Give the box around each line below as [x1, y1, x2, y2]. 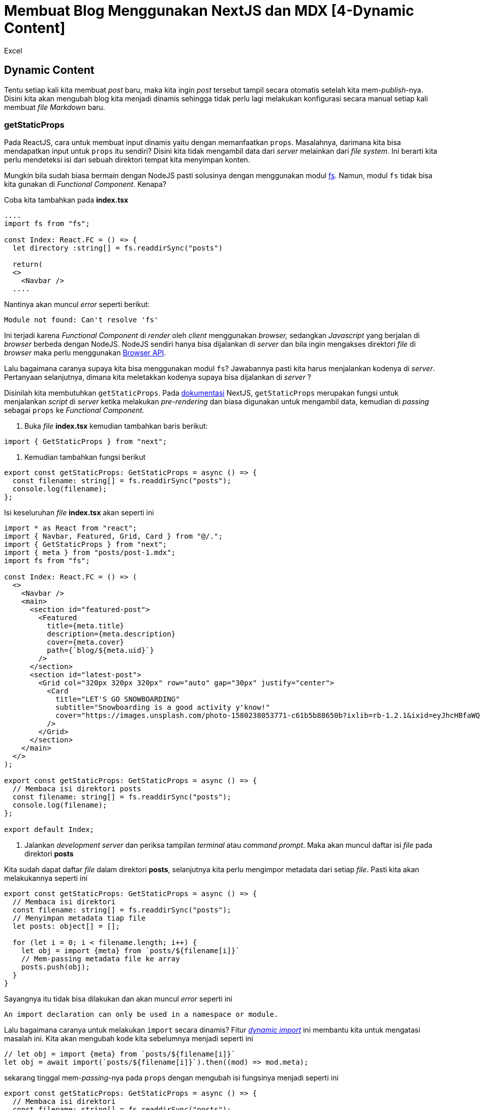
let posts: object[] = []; [12, 922, 120, 931]
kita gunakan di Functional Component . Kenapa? [4, 180, 167, 189]
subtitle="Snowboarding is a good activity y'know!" [55, 703, 270, 712]
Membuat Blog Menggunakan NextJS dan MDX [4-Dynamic [4, 2, 414, 19]
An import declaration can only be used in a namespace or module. [4, 1010, 279, 1019]
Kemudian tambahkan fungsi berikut [24, 453, 146, 462]
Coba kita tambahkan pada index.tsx [4, 196, 129, 205]
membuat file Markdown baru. [4, 102, 105, 112]
